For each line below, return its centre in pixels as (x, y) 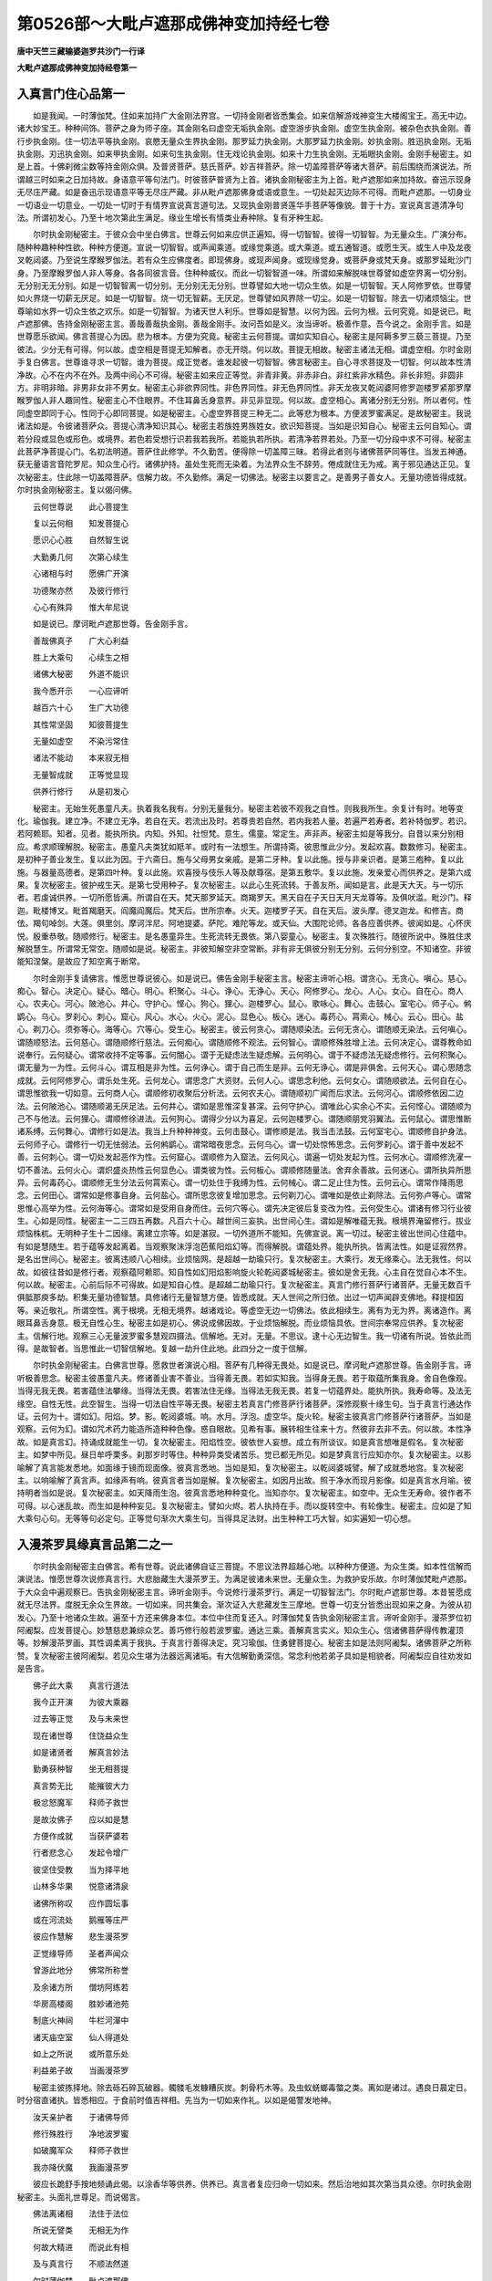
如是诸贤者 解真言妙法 (81, 1753)
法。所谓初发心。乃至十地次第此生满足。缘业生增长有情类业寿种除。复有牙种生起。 (172, 217)
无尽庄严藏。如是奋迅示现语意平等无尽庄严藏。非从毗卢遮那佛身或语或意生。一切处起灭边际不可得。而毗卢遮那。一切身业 (244, 193)
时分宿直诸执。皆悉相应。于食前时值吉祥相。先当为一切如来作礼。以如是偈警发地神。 (176, 2100)
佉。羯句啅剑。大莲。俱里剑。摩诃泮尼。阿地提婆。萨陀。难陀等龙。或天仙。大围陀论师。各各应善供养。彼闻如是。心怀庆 (244, 923)
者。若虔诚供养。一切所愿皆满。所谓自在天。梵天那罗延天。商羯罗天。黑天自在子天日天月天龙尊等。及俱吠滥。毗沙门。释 (244, 898)
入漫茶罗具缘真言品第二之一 (95, 1544)
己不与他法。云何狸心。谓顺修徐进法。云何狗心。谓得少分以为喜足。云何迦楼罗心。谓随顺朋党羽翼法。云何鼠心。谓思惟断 (244, 1119)
